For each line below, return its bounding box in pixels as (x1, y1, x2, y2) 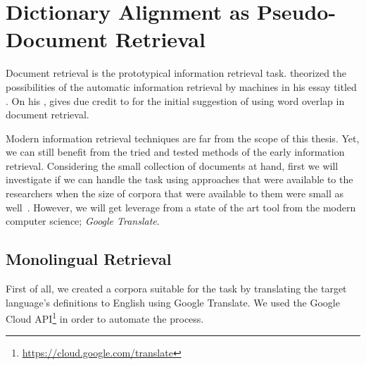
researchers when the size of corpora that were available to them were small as (6, 186, 344, 201)
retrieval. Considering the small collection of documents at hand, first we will (6, 158, 339, 173)
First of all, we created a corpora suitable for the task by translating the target (6, 281, 347, 296)
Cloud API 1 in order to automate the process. (6, 309, 204, 326)
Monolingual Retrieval (6, 248, 172, 270)
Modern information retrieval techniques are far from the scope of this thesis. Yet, (6, 130, 360, 145)
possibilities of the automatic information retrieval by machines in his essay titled (6, 79, 357, 94)
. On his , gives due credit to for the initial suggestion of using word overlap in (6, 93, 345, 108)
